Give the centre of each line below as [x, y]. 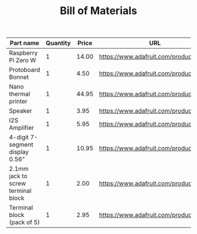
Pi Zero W [23, 60]
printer [18, 101]
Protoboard [25, 70]
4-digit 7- [23, 137]
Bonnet [19, 77]
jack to [18, 176]
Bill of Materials [98, 11]
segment [21, 145]
